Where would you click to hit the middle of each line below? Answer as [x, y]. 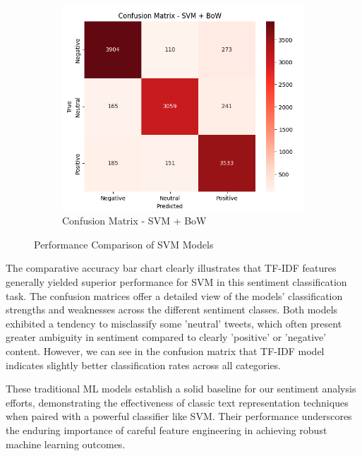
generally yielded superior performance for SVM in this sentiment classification [176, 282]
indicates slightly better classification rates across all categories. [144, 365]
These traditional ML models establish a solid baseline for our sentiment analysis [181, 389]
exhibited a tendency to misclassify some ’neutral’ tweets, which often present [174, 323]
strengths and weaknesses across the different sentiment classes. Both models [172, 310]
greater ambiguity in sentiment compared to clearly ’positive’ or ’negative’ [166, 337]
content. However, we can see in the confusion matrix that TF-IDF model [165, 351]
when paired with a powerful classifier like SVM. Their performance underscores [179, 416]
